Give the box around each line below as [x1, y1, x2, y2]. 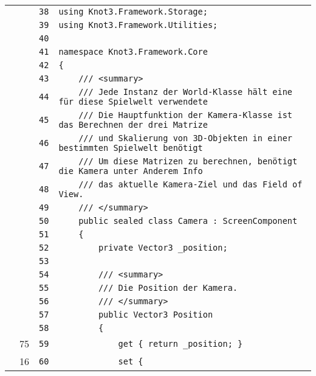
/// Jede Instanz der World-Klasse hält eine [78, 87, 293, 97]
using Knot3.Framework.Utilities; [58, 20, 218, 30]
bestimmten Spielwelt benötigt [58, 143, 203, 153]
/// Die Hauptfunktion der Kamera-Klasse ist [78, 110, 293, 120]
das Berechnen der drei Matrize [58, 120, 208, 130]
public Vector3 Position [98, 310, 213, 319]
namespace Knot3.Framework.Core [58, 47, 208, 57]
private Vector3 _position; [98, 243, 228, 252]
